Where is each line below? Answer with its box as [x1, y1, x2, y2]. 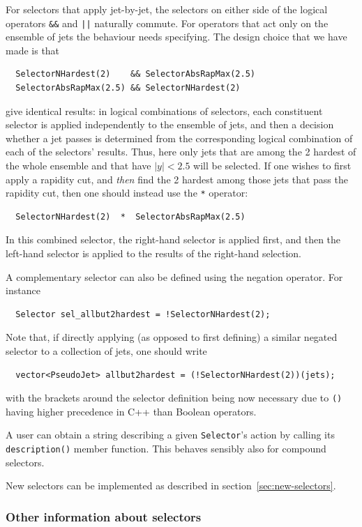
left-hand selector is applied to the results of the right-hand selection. [6, 246, 302, 261]
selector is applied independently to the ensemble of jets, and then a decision [6, 117, 334, 132]
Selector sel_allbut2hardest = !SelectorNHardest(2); [15, 309, 271, 319]
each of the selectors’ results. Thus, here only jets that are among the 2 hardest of [6, 144, 356, 159]
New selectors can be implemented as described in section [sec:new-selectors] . [6, 478, 336, 493]
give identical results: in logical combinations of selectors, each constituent [6, 103, 323, 118]
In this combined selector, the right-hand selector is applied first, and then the [6, 232, 341, 247]
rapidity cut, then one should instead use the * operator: [6, 185, 248, 200]
